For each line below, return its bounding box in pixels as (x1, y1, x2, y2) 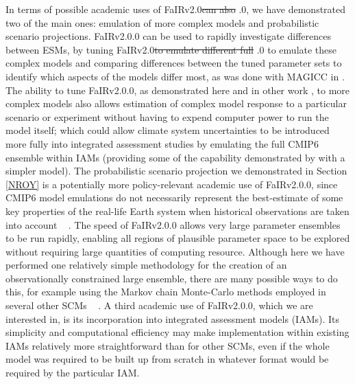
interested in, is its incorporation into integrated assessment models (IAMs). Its (5, 311, 340, 326)
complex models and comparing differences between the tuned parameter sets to (5, 56, 342, 70)
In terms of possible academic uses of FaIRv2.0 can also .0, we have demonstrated (5, 2, 346, 16)
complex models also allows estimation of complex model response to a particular (5, 96, 347, 111)
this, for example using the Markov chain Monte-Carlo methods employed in (5, 284, 326, 299)
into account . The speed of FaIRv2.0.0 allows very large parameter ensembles (5, 217, 341, 231)
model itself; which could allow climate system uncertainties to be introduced (5, 123, 330, 137)
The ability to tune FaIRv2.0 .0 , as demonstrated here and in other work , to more (5, 82, 350, 97)
